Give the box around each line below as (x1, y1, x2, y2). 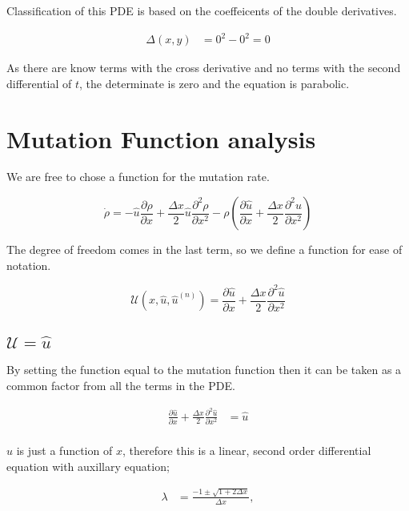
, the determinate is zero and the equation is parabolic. (79, 74, 350, 91)
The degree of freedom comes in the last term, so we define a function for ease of (6, 241, 403, 258)
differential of (6, 74, 72, 91)
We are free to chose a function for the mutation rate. (6, 168, 270, 185)
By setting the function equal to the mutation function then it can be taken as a (6, 361, 402, 378)
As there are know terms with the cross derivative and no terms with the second (6, 59, 401, 76)
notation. (6, 256, 51, 273)
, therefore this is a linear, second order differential (122, 441, 371, 458)
